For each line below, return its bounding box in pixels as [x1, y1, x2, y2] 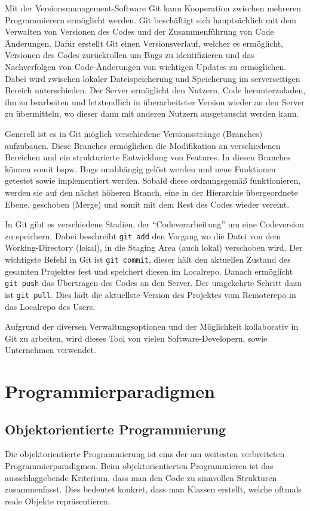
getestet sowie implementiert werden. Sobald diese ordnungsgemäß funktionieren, [5, 174, 301, 187]
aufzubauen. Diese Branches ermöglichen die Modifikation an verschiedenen [5, 139, 281, 151]
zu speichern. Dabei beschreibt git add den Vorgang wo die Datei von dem [5, 229, 281, 242]
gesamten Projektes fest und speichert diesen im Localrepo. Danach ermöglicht [5, 264, 293, 277]
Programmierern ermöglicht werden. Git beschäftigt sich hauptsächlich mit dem [5, 13, 297, 26]
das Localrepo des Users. [5, 300, 96, 312]
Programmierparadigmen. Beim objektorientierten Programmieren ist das [5, 460, 274, 472]
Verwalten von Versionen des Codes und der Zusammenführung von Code [5, 25, 274, 38]
